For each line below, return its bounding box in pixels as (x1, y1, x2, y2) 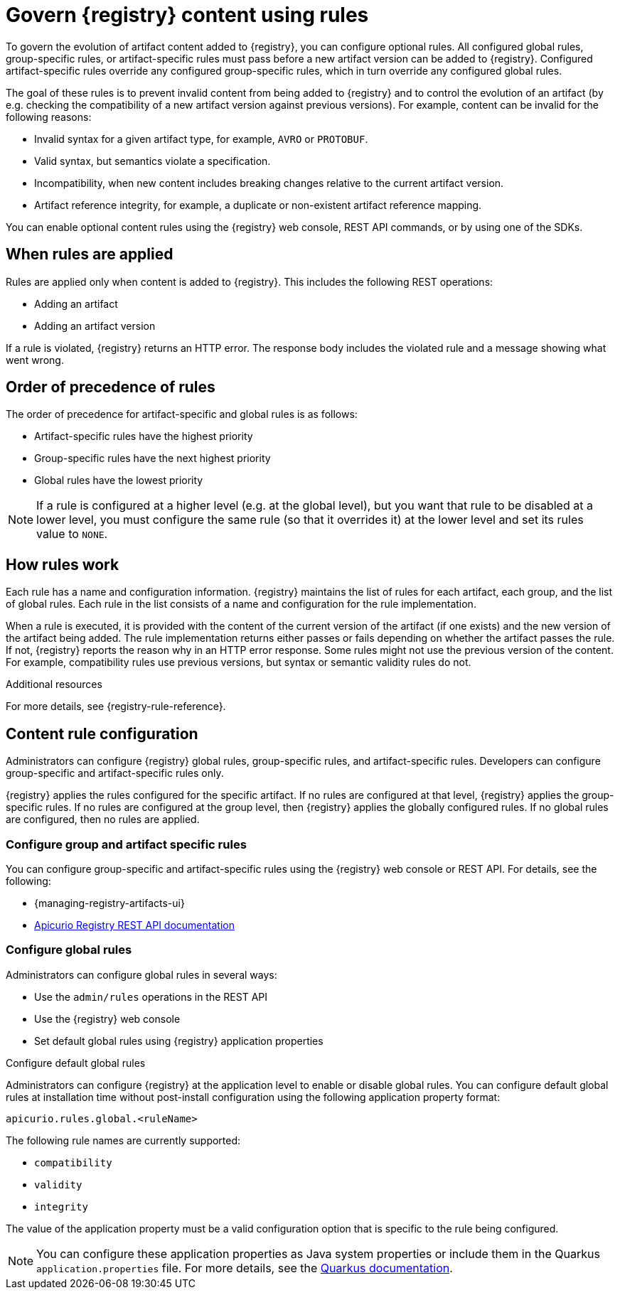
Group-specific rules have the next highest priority (34, 452, 271, 465)
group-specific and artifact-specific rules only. (6, 767, 224, 780)
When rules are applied (6, 245, 173, 264)
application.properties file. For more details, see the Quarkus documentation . (36, 1260, 453, 1275)
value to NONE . (36, 527, 108, 542)
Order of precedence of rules (6, 378, 215, 397)
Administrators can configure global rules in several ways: (6, 968, 277, 981)
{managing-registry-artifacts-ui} (34, 896, 185, 909)
